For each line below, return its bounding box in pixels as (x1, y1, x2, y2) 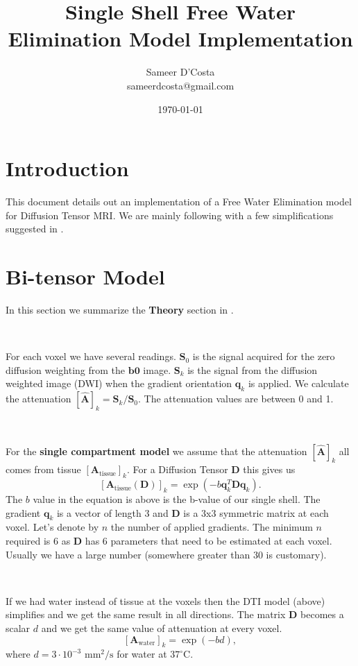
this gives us (243, 462, 296, 477)
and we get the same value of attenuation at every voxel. (41, 621, 282, 635)
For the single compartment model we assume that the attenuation (6, 443, 307, 458)
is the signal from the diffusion (187, 362, 318, 377)
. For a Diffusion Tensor (126, 462, 228, 477)
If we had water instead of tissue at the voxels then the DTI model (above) (6, 593, 325, 608)
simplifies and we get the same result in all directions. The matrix (6, 607, 286, 622)
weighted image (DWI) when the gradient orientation (6, 376, 232, 391)
